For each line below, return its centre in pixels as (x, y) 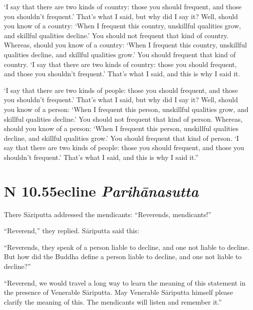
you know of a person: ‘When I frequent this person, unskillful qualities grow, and (126, 109)
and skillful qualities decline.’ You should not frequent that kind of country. (116, 35)
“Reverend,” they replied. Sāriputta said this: (72, 231)
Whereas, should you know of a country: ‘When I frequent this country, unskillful (126, 45)
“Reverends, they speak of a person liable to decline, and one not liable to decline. (127, 247)
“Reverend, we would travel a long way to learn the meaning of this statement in (125, 282)
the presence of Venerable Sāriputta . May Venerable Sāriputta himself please (118, 292)
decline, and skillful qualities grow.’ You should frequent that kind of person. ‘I (121, 138)
